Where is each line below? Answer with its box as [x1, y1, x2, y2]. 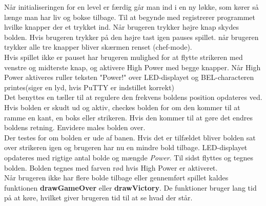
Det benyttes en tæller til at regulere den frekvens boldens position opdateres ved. [4, 92, 262, 102]
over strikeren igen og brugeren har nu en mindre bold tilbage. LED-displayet [4, 142, 248, 153]
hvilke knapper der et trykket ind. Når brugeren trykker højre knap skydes [4, 22, 239, 32]
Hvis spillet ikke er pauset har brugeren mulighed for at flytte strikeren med [4, 51, 243, 62]
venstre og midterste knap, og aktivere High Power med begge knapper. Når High [4, 61, 261, 72]
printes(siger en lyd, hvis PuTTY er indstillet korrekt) [4, 81, 175, 92]
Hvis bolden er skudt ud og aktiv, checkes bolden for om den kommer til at [4, 101, 240, 112]
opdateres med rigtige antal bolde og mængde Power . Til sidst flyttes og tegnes [4, 152, 253, 162]
